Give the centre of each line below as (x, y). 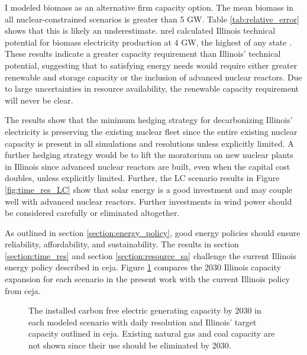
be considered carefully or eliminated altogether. (92, 213)
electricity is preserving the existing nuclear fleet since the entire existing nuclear (151, 131)
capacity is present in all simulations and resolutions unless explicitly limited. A (149, 143)
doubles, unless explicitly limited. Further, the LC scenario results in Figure (142, 178)
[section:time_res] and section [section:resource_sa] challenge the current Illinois (151, 255)
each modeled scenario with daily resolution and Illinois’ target (143, 322)
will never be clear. (39, 100)
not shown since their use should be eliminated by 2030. (130, 345)
